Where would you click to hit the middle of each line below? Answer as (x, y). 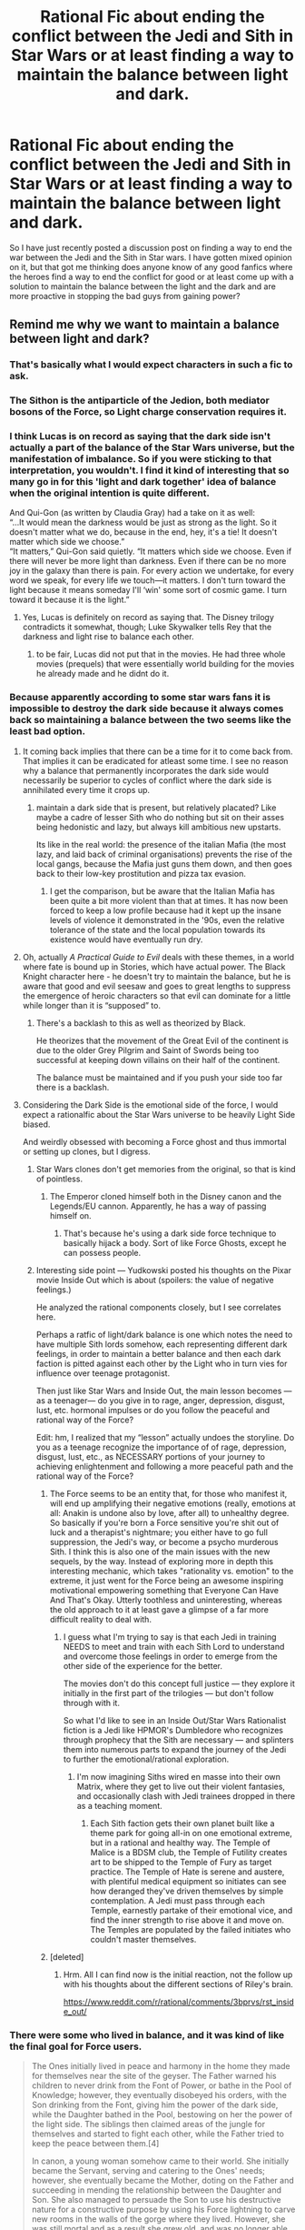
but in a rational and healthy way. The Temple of (180, 1843)
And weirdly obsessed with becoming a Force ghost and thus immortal (155, 1141)
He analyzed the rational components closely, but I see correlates (158, 1307)
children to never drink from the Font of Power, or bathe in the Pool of (162, 2085)
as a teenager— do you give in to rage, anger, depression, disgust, (161, 1400)
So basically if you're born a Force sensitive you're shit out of (164, 1522)
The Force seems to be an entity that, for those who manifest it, (168, 1493)
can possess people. (102, 1252)
